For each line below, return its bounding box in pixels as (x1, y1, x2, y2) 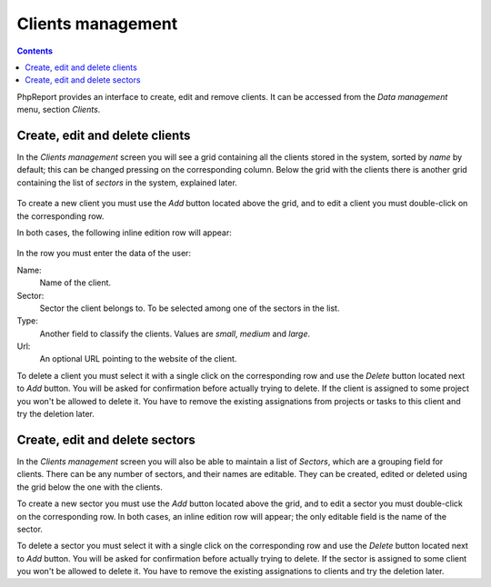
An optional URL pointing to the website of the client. (39, 353, 237, 364)
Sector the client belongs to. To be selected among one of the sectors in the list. (39, 303, 340, 313)
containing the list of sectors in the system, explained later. (16, 177, 238, 188)
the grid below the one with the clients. (16, 482, 163, 492)
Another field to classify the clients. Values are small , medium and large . (39, 328, 311, 339)
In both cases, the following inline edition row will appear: (16, 227, 232, 238)
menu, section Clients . (16, 104, 101, 115)
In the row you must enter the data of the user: (16, 248, 191, 259)
